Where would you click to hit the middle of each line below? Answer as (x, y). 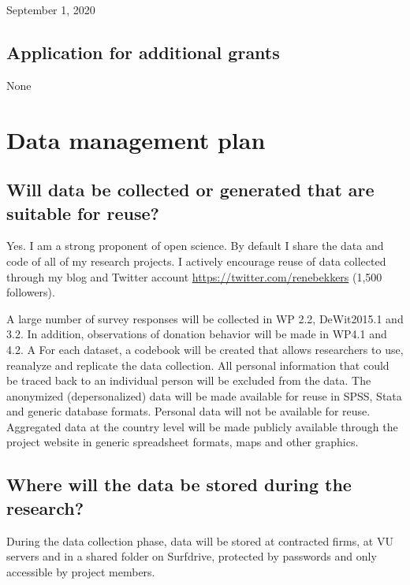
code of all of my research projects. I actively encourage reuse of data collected (196, 261)
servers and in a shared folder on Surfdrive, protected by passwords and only (192, 556)
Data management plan (136, 139)
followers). (31, 292)
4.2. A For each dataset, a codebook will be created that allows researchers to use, (205, 349)
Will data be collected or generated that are (190, 190)
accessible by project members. (81, 571)
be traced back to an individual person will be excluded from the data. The (189, 380)
